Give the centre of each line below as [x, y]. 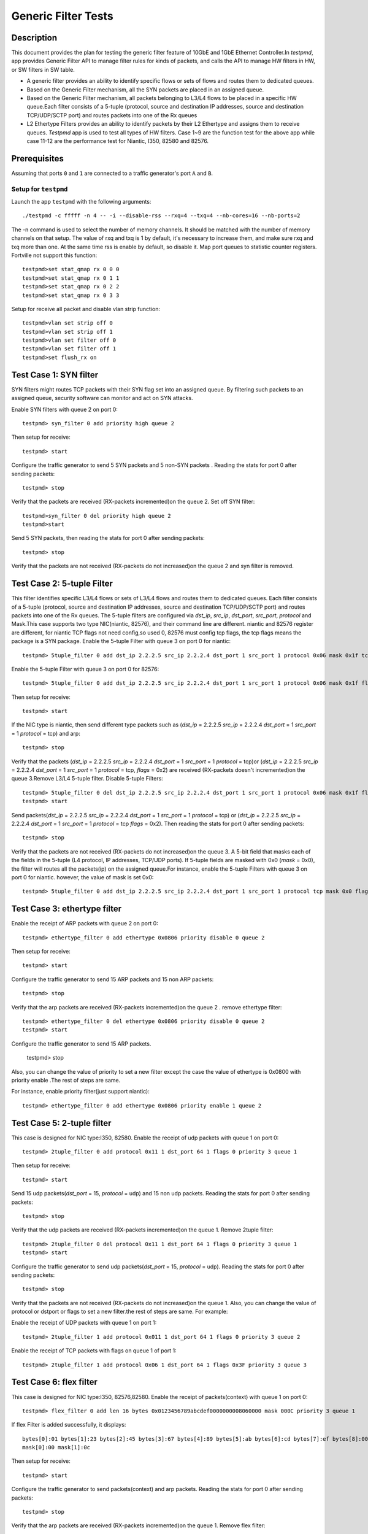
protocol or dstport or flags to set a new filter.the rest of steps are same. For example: [120, 1312]
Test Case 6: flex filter [54, 1382]
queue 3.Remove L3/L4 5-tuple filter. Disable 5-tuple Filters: [87, 779]
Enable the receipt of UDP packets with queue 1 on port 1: [84, 1323]
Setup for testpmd [40, 189]
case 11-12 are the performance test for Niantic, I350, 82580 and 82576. [117, 141]
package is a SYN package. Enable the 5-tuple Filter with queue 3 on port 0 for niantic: [121, 641]
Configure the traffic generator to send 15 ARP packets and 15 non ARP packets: [113, 979]
